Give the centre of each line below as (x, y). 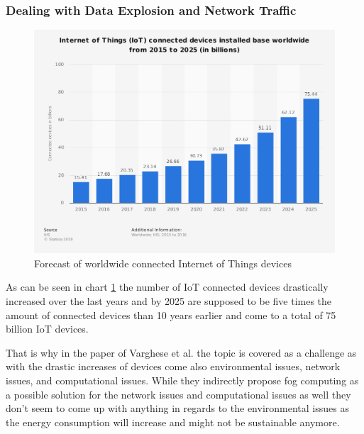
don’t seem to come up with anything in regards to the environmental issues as (177, 408)
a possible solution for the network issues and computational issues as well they (178, 394)
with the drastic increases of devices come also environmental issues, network (173, 366)
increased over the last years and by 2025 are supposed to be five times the (169, 301)
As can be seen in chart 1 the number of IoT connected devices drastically (167, 287)
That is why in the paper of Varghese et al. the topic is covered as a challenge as (181, 352)
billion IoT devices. (47, 329)
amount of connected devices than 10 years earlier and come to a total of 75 (171, 315)
